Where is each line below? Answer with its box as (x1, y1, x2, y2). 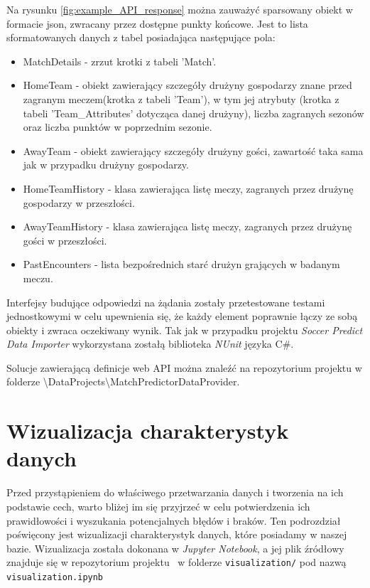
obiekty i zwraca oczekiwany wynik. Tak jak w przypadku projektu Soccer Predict (6, 322, 363, 337)
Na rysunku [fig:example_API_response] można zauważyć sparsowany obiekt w (6, 2, 353, 16)
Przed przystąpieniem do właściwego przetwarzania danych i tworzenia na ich (6, 485, 344, 500)
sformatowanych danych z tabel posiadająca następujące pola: (6, 30, 276, 45)
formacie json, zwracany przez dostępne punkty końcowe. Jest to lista (6, 16, 308, 31)
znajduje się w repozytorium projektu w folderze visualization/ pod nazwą (6, 555, 347, 570)
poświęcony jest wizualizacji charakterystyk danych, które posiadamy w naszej (6, 527, 347, 542)
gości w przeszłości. (23, 232, 107, 247)
